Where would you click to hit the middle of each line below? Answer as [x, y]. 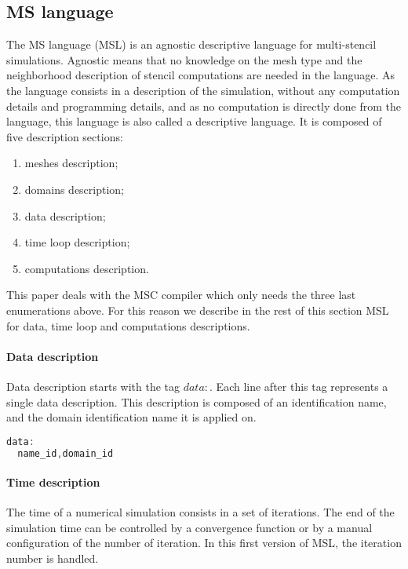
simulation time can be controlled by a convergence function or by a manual [189, 527]
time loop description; [77, 242]
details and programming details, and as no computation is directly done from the [204, 106]
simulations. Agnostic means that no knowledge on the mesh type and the [184, 59]
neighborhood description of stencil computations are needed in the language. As [201, 75]
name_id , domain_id [66, 453]
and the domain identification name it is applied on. [131, 417]
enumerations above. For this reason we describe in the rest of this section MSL [198, 310]
